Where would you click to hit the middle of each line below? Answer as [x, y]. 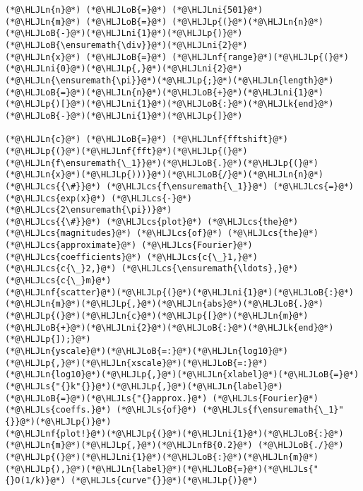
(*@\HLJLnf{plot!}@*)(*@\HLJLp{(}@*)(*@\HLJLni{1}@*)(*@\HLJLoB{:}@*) [174, 433]
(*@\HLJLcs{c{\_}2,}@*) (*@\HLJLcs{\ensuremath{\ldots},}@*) [152, 269]
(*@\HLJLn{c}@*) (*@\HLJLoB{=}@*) [86, 140]
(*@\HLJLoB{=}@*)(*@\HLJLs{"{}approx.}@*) [106, 398]
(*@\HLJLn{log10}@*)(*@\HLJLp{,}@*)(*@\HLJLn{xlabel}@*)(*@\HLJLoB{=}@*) [182, 375]
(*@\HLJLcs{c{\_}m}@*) [58, 281]
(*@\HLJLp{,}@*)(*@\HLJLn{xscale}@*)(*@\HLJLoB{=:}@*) [137, 363]
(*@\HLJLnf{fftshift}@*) [230, 140]
